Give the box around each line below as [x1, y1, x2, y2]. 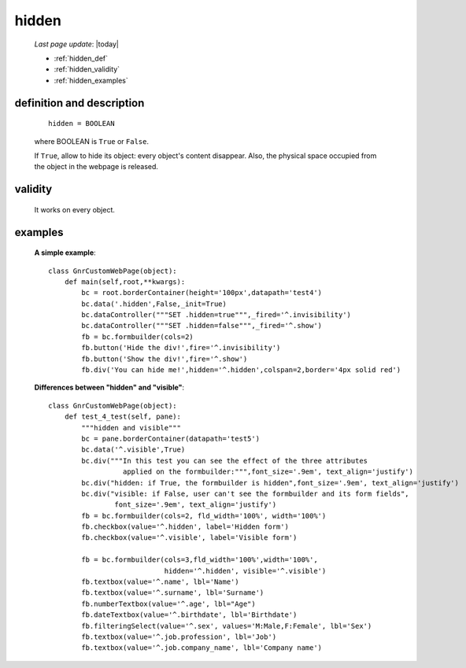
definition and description [14, 96, 145, 109]
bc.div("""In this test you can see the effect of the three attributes [81, 456, 368, 465]
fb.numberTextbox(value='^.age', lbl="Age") [81, 599, 256, 608]
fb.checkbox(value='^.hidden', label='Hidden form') [81, 522, 289, 531]
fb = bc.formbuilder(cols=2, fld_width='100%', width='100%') [81, 511, 327, 520]
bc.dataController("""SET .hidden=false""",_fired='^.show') [81, 321, 323, 330]
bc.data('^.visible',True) [81, 445, 186, 454]
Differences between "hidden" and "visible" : [34, 382, 185, 393]
